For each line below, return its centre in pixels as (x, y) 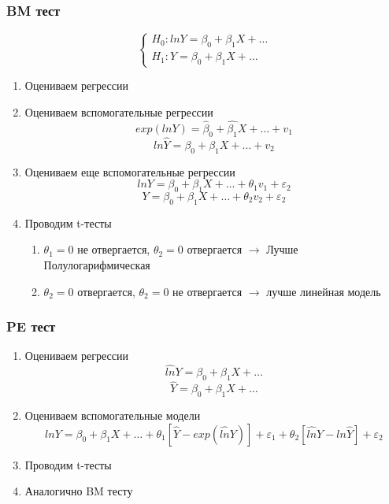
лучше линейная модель (324, 291)
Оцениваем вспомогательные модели (113, 415)
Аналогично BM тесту (79, 491)
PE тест (31, 326)
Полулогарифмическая (97, 264)
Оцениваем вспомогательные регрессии (119, 111)
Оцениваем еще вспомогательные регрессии (130, 171)
